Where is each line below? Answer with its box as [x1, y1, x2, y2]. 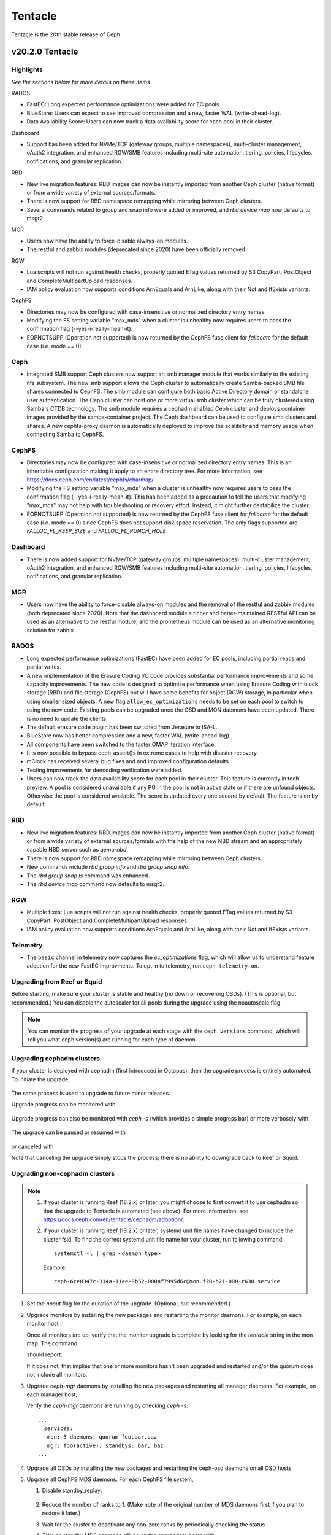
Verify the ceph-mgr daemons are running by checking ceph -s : [26, 1402, 188, 1409]
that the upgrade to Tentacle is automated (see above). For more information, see [43, 1207, 249, 1214]
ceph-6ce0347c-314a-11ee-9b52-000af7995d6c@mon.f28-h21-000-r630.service [54, 1278, 281, 1284]
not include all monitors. [26, 1371, 88, 1378]
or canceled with [11, 1143, 54, 1150]
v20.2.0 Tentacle [11, 47, 78, 57]
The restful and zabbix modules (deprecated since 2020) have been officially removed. [26, 246, 247, 253]
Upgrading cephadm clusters [11, 1054, 101, 1062]
